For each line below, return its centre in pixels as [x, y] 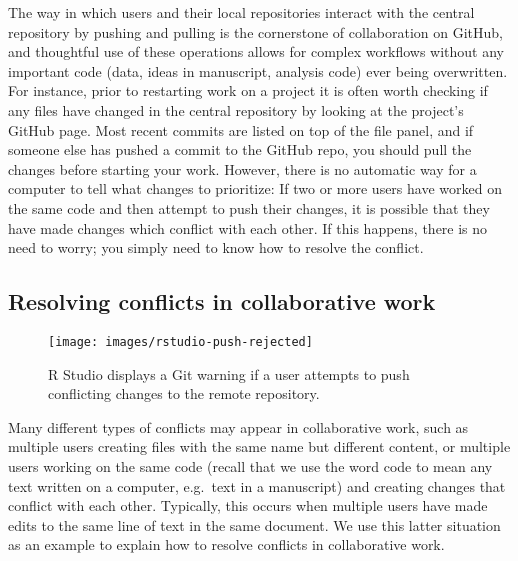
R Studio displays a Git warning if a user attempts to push [229, 373]
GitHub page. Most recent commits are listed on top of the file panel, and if [241, 129]
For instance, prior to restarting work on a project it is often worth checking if [248, 90]
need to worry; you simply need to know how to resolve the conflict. [216, 247]
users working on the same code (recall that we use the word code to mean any [250, 465]
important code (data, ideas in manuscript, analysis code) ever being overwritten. [258, 70]
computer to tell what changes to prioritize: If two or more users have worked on [255, 188]
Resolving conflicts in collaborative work [222, 301]
